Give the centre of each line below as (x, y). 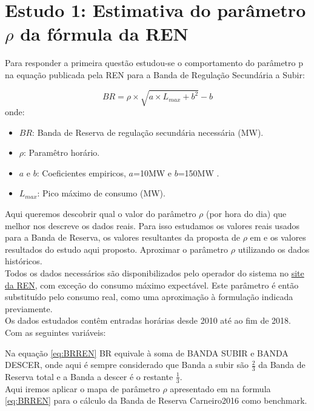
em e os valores (278, 237)
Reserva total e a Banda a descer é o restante (89, 376)
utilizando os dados (274, 249)
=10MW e (153, 172)
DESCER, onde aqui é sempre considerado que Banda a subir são (127, 365)
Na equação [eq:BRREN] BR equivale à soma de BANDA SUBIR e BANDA (147, 353)
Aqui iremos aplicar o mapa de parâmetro (82, 388)
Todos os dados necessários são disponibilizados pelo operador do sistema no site (155, 272)
